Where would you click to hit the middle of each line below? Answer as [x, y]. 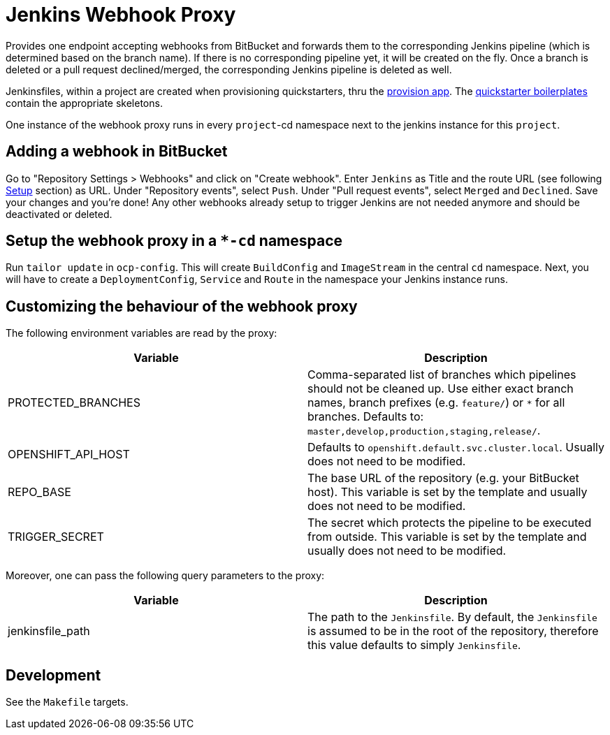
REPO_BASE [39, 492]
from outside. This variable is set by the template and [447, 537]
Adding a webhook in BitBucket [117, 152]
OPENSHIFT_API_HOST [69, 454]
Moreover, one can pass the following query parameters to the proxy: [165, 576]
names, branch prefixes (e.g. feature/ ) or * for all [436, 403]
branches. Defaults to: [366, 417]
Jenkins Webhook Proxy [121, 15]
